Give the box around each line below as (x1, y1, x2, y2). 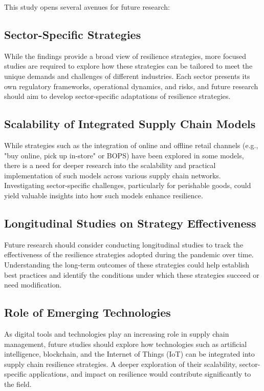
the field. (4, 378, 32, 389)
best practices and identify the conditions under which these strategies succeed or (4, 269, 259, 280)
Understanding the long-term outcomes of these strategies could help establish (4, 259, 249, 270)
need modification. (4, 279, 62, 290)
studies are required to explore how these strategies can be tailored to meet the (4, 60, 253, 71)
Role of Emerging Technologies (4, 304, 171, 320)
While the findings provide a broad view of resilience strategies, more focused (4, 50, 247, 61)
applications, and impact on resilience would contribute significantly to (29, 368, 251, 379)
